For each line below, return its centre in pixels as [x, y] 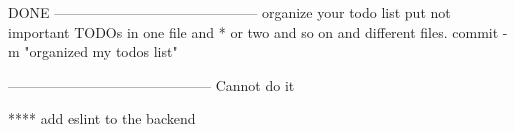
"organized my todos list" [101, 51]
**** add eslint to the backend [102, 118]
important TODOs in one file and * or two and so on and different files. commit [253, 31]
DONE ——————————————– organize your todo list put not [229, 12]
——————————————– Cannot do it [151, 84]
